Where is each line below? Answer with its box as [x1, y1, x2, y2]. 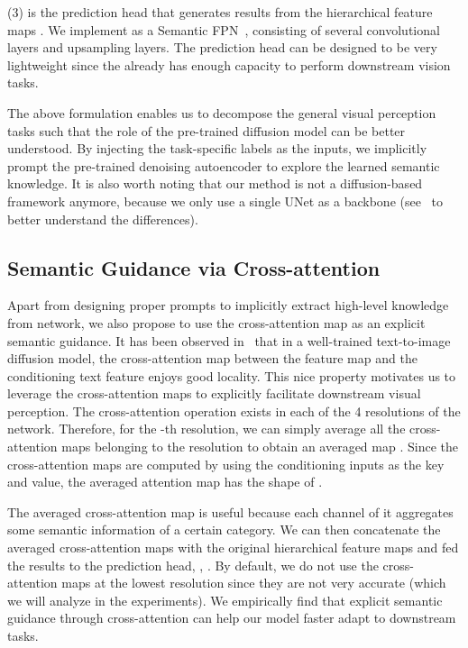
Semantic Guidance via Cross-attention [7, 253, 381, 281]
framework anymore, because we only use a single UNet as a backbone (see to [7, 191, 444, 210]
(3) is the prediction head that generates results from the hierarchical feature [7, 3, 433, 21]
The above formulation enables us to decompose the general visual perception [7, 103, 436, 122]
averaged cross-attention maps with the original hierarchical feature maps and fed [7, 538, 459, 557]
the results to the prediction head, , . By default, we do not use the [7, 555, 379, 574]
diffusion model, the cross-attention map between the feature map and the [7, 349, 418, 368]
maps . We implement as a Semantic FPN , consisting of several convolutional [7, 20, 440, 39]
